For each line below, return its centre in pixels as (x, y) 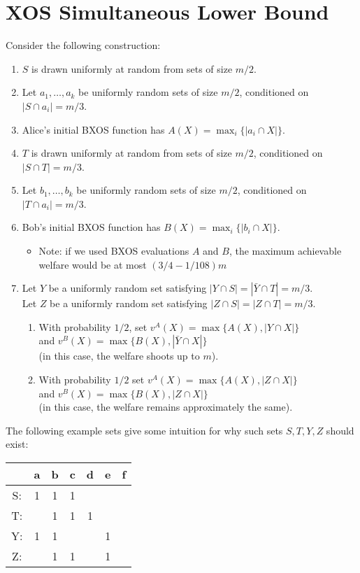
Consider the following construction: (83, 45)
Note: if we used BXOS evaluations (114, 251)
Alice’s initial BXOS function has (93, 129)
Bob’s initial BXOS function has (91, 227)
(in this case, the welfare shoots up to (119, 356)
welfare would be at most (93, 264)
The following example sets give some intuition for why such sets (144, 430)
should (340, 430)
